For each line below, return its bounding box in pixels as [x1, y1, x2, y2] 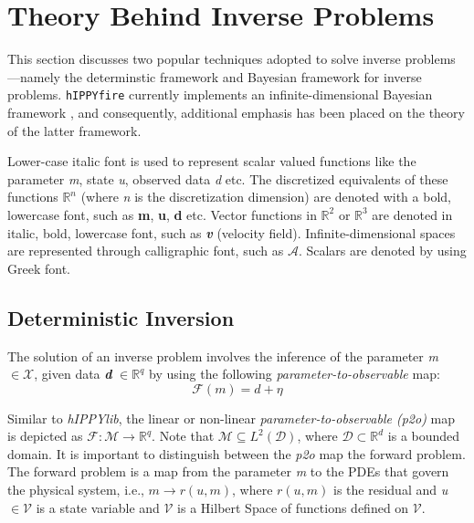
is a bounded [387, 426, 460, 445]
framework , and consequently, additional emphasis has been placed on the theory [7, 102, 465, 121]
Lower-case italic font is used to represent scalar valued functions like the [7, 152, 416, 171]
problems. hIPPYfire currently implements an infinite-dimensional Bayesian [7, 85, 433, 104]
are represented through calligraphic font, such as [7, 241, 284, 260]
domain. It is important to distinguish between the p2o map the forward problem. [7, 444, 466, 463]
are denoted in [372, 204, 453, 224]
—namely [7, 67, 60, 86]
